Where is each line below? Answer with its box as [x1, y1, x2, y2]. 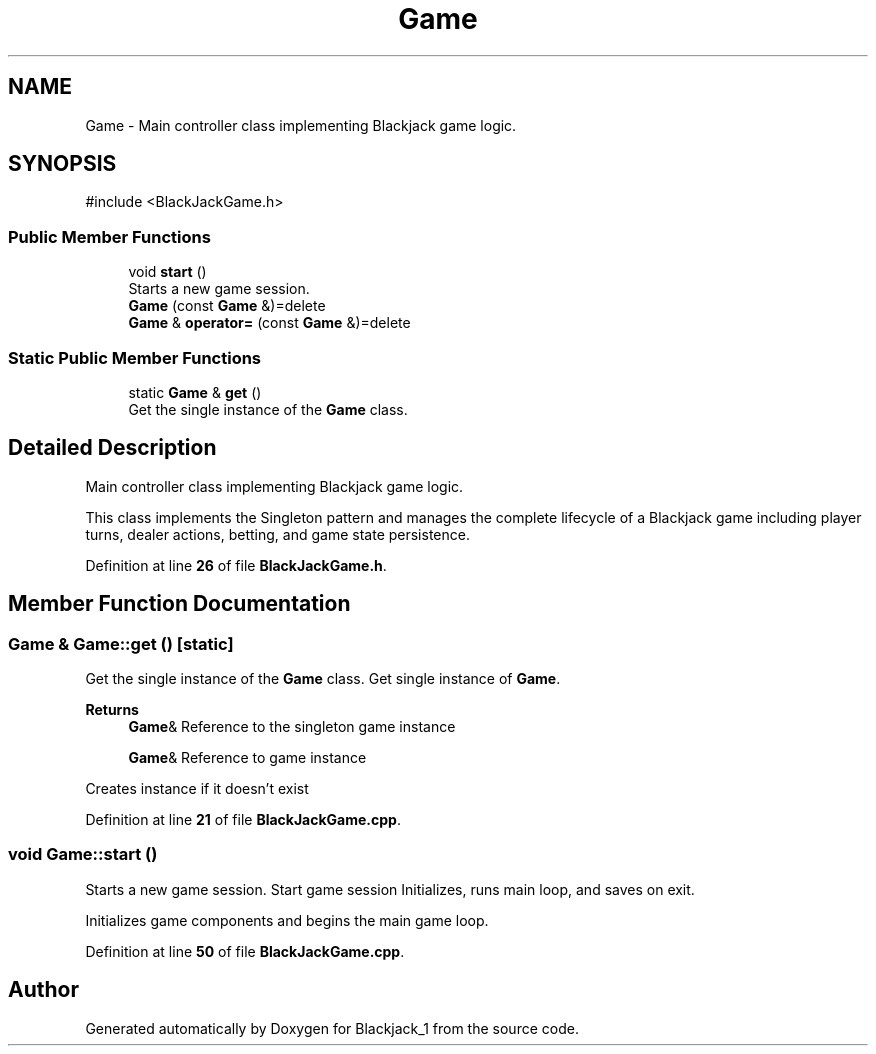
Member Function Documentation [8, 591, 351, 617]
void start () [128, 263, 207, 281]
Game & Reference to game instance [128, 749, 367, 766]
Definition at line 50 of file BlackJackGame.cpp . [85, 942, 405, 960]
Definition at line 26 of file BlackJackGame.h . [85, 556, 387, 574]
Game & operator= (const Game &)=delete [128, 314, 411, 332]
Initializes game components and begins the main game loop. [85, 911, 489, 929]
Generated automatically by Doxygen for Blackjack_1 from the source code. [85, 1019, 579, 1037]
